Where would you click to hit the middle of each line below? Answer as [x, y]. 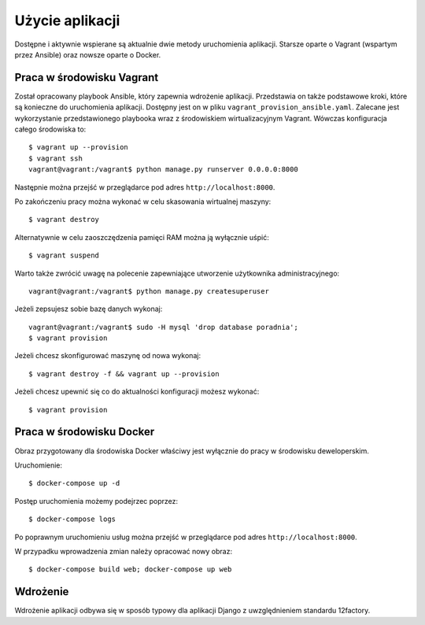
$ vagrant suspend [64, 255]
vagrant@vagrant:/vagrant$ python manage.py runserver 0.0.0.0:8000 [163, 170]
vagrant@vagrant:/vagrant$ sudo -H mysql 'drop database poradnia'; [163, 327]
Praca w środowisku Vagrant [87, 78]
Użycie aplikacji [67, 20]
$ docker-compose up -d [74, 483]
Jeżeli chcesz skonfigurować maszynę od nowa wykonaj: [107, 356]
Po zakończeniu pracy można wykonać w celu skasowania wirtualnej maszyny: [143, 202]
